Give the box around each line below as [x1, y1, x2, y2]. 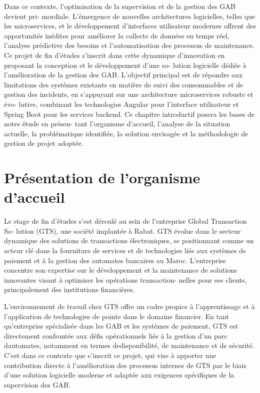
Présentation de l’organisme [4, 167, 200, 188]
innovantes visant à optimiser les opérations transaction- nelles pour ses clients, [4, 274, 247, 285]
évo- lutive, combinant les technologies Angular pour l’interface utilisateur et [4, 98, 239, 109]
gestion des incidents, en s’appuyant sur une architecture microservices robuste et [4, 89, 253, 99]
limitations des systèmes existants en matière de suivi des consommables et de [4, 79, 243, 89]
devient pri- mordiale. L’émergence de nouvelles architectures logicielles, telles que [4, 10, 255, 21]
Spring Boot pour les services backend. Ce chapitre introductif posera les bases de [4, 108, 255, 119]
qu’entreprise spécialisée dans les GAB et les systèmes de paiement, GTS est [4, 321, 238, 331]
